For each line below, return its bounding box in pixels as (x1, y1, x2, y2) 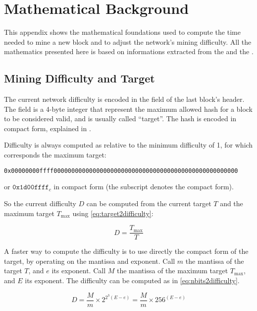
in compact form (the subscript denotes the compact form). (53, 181, 234, 192)
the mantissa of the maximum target (116, 265, 228, 276)
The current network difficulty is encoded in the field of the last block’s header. (4, 94, 245, 104)
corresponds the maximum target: (4, 150, 106, 160)
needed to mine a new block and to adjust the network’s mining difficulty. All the (4, 36, 252, 47)
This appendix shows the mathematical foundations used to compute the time (4, 27, 241, 37)
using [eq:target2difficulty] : (72, 208, 154, 218)
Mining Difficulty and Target (4, 71, 155, 86)
